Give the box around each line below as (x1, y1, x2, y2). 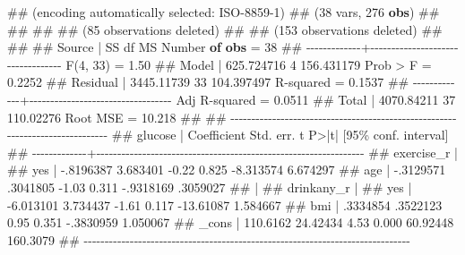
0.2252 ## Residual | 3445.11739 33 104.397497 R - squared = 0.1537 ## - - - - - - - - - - (7, 72, 455, 91)
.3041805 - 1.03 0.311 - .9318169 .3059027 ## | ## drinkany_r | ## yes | (7, 177, 412, 196)
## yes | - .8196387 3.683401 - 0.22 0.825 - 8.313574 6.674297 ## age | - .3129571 (7, 160, 446, 179)
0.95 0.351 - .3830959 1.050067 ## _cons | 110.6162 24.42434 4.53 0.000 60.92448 (7, 213, 454, 232)
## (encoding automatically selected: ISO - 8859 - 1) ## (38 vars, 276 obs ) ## (7, 3, 440, 21)
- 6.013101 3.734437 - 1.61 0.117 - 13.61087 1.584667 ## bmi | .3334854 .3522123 (7, 195, 443, 214)
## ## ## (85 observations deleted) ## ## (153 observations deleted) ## (7, 20, 443, 38)
